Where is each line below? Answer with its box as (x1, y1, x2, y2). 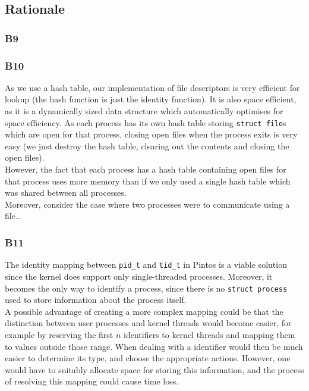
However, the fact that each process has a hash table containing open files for (5, 163, 286, 176)
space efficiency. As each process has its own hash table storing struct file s (5, 116, 286, 129)
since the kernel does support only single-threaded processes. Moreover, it (5, 270, 273, 282)
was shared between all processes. (5, 186, 127, 199)
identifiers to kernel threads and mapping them (124, 328, 295, 340)
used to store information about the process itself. (5, 293, 187, 306)
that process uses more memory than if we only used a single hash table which (5, 174, 291, 187)
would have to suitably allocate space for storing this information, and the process (5, 363, 304, 376)
